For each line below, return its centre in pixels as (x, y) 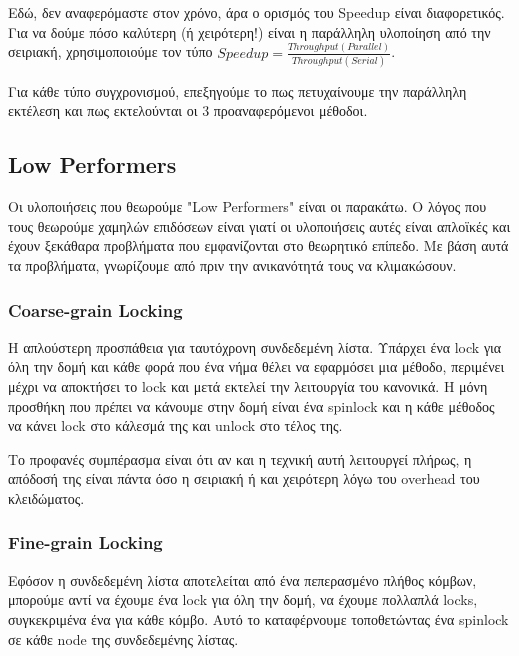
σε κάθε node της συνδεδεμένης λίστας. (123, 638)
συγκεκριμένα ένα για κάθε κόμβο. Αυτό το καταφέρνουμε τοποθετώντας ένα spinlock (258, 618)
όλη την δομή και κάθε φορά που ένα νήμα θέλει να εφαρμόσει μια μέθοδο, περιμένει (256, 366)
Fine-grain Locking (85, 542)
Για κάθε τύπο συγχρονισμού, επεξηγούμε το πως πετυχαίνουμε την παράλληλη (237, 90)
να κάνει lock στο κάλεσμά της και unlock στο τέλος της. (175, 425)
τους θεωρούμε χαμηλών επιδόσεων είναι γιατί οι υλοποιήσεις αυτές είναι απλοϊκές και (259, 225)
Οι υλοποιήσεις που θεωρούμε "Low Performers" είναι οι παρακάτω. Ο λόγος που (247, 206)
